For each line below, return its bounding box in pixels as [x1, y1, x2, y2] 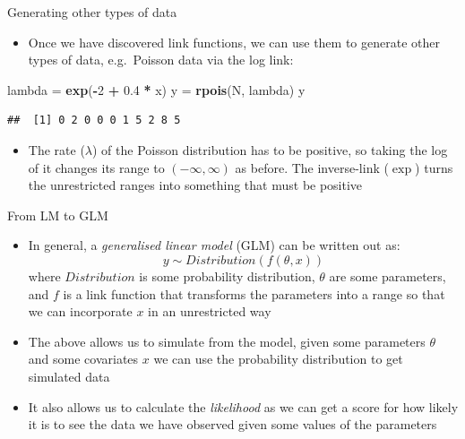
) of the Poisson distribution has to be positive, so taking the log [92, 140, 448, 159]
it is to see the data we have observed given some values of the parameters [28, 415, 437, 434]
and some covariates [28, 349, 139, 368]
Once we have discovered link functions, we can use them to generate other [28, 32, 440, 51]
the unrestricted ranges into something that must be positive [28, 176, 363, 194]
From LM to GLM [7, 205, 108, 224]
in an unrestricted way [148, 302, 271, 321]
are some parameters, [329, 266, 446, 285]
